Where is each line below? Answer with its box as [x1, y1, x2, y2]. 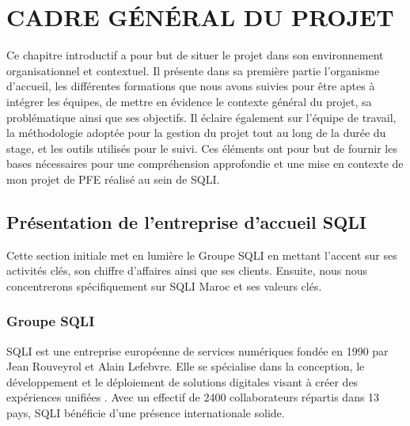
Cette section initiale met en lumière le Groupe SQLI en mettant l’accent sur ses [6, 246, 397, 263]
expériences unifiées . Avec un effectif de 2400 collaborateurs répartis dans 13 [6, 389, 380, 405]
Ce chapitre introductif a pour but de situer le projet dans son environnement [6, 47, 384, 63]
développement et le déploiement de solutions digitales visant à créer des [6, 373, 359, 390]
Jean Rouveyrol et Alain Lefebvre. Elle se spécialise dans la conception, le [6, 358, 365, 375]
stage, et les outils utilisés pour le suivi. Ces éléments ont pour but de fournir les [6, 139, 397, 156]
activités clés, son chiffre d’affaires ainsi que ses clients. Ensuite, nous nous [6, 262, 368, 279]
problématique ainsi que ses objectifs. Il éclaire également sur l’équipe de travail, [6, 108, 397, 125]
